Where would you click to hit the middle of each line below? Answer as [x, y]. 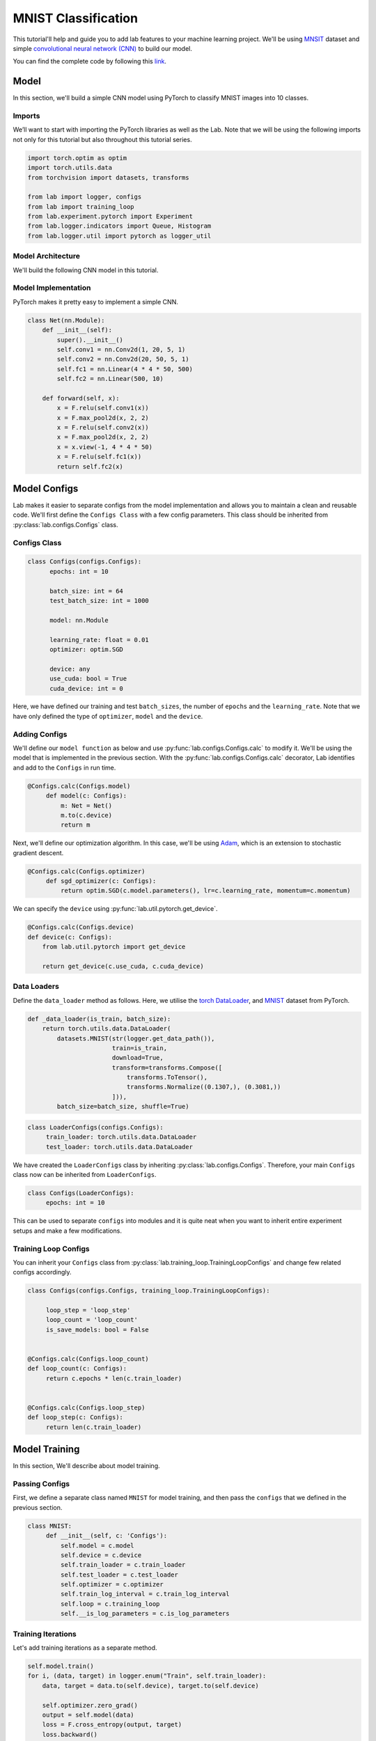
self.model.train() [61, 1666]
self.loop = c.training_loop [110, 1604]
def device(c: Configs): [70, 937]
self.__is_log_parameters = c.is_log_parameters [145, 1614]
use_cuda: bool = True [88, 679]
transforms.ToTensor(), [167, 1077]
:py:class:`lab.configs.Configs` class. [65, 524]
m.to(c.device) [86, 815]
